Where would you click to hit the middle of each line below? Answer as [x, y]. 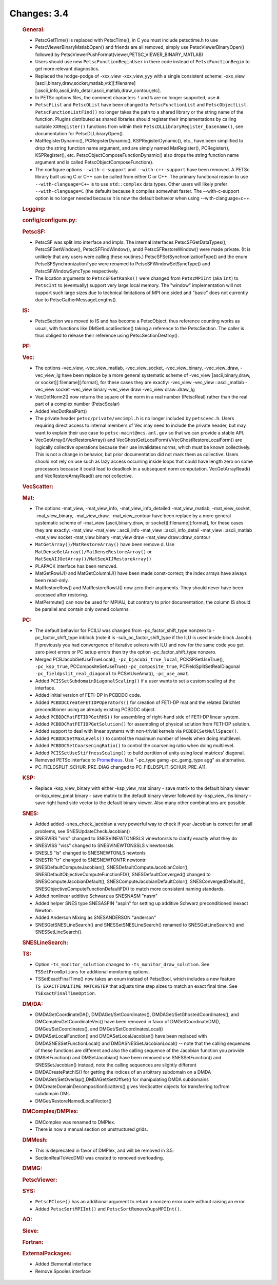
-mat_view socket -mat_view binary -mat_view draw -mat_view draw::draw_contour [123, 537]
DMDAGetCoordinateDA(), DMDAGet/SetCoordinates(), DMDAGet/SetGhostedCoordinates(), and [137, 1015]
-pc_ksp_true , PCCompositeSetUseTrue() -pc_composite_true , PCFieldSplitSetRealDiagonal [137, 666]
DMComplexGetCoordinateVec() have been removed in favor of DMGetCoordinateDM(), [128, 1022]
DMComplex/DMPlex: [51, 1112]
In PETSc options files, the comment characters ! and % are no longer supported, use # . [128, 97]
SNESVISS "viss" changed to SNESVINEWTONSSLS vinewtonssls [104, 845]
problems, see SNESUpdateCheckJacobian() [83, 831]
